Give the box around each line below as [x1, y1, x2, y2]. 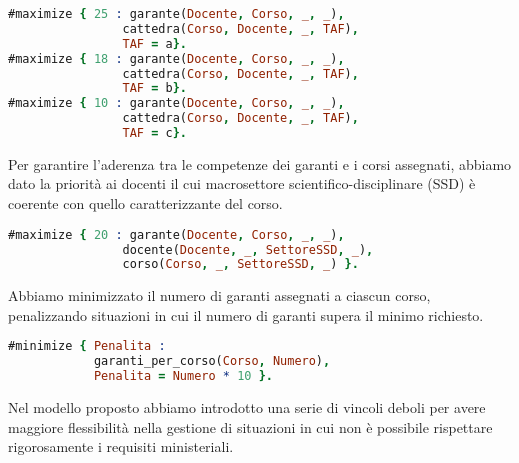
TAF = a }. [122, 36, 188, 51]
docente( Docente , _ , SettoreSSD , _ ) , [122, 242, 374, 257]
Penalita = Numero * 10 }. [93, 369, 273, 384]
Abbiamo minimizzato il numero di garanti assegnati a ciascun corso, [8, 285, 431, 306]
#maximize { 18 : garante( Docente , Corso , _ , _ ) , [8, 51, 345, 66]
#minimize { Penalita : [8, 339, 166, 354]
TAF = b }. [122, 81, 188, 96]
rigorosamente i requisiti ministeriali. [8, 436, 234, 457]
